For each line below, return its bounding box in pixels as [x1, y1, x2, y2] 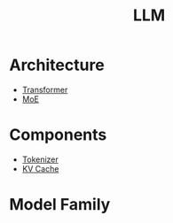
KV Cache [21, 163, 59, 173]
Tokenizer [21, 154, 59, 165]
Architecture [9, 55, 105, 75]
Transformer [21, 84, 68, 95]
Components [9, 125, 107, 145]
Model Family [9, 195, 111, 215]
